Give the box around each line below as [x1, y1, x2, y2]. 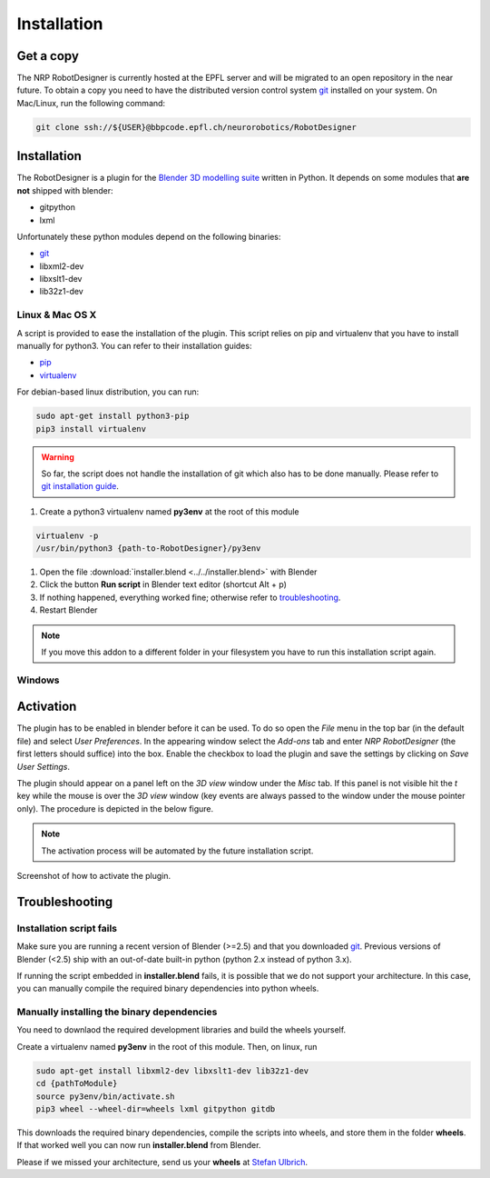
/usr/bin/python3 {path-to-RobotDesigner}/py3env [35, 544, 261, 554]
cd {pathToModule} [35, 1078, 118, 1089]
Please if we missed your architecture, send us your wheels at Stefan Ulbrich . [16, 1156, 309, 1167]
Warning [41, 451, 74, 463]
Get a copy [16, 48, 79, 64]
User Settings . [16, 761, 70, 772]
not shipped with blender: [16, 185, 113, 195]
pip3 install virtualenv [35, 424, 147, 434]
